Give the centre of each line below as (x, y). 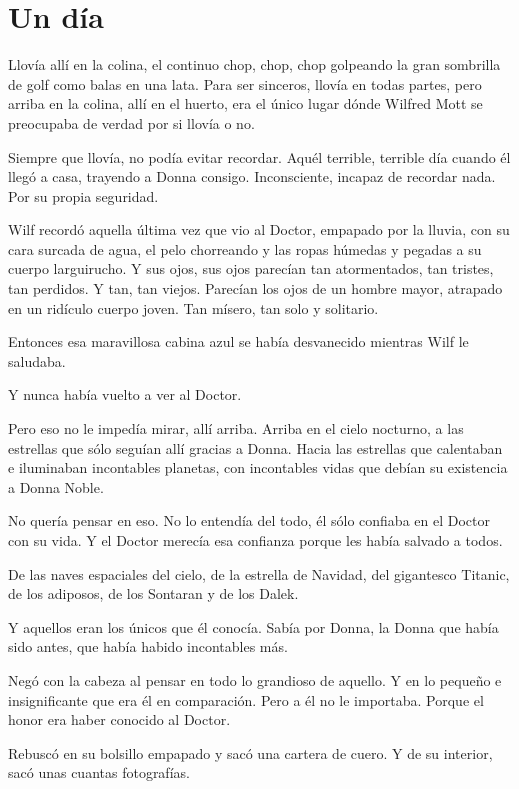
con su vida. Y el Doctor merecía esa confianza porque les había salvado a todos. (255, 540)
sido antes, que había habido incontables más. (148, 646)
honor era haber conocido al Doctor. (119, 719)
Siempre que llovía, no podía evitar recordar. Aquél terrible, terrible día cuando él (259, 156)
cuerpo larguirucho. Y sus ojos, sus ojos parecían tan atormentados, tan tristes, (251, 268)
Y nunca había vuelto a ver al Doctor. (125, 394)
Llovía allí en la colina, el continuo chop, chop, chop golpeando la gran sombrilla (254, 64)
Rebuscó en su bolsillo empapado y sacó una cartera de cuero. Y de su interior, (250, 752)
